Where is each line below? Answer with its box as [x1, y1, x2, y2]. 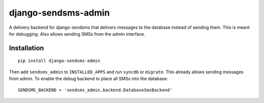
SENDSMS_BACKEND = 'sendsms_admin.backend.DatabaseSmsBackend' [18, 87, 173, 93]
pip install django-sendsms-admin [18, 58, 100, 63]
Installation [9, 44, 44, 52]
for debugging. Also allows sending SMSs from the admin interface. [9, 31, 146, 37]
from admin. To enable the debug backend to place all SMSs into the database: [9, 76, 168, 82]
